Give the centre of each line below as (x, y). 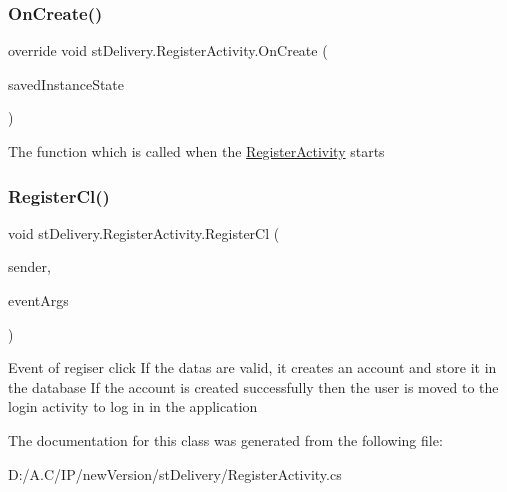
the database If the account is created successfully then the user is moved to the (253, 386)
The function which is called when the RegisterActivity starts (196, 151)
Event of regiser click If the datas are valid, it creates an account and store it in (252, 367)
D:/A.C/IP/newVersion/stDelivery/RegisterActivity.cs (175, 473)
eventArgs (38, 300)
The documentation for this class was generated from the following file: (225, 439)
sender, (29, 266)
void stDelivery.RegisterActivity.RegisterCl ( (144, 232)
